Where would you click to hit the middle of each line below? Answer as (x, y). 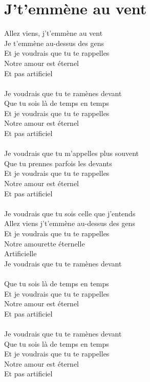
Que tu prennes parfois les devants (58, 163)
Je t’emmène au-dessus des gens (54, 43)
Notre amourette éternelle (45, 243)
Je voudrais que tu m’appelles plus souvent (72, 153)
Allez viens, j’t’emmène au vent (53, 33)
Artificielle (20, 253)
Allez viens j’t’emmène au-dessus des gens (70, 223)
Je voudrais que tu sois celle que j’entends (70, 213)
